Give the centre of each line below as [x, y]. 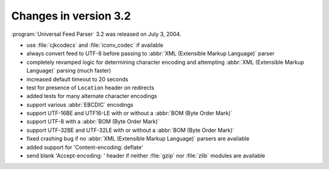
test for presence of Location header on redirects [90, 88]
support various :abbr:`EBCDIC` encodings [80, 105]
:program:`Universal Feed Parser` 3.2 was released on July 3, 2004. [96, 34]
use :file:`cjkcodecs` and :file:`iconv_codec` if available [95, 45]
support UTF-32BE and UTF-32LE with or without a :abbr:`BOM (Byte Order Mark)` [130, 130]
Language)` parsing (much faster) [69, 71]
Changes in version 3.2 [71, 16]
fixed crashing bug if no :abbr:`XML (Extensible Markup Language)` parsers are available [138, 139]
